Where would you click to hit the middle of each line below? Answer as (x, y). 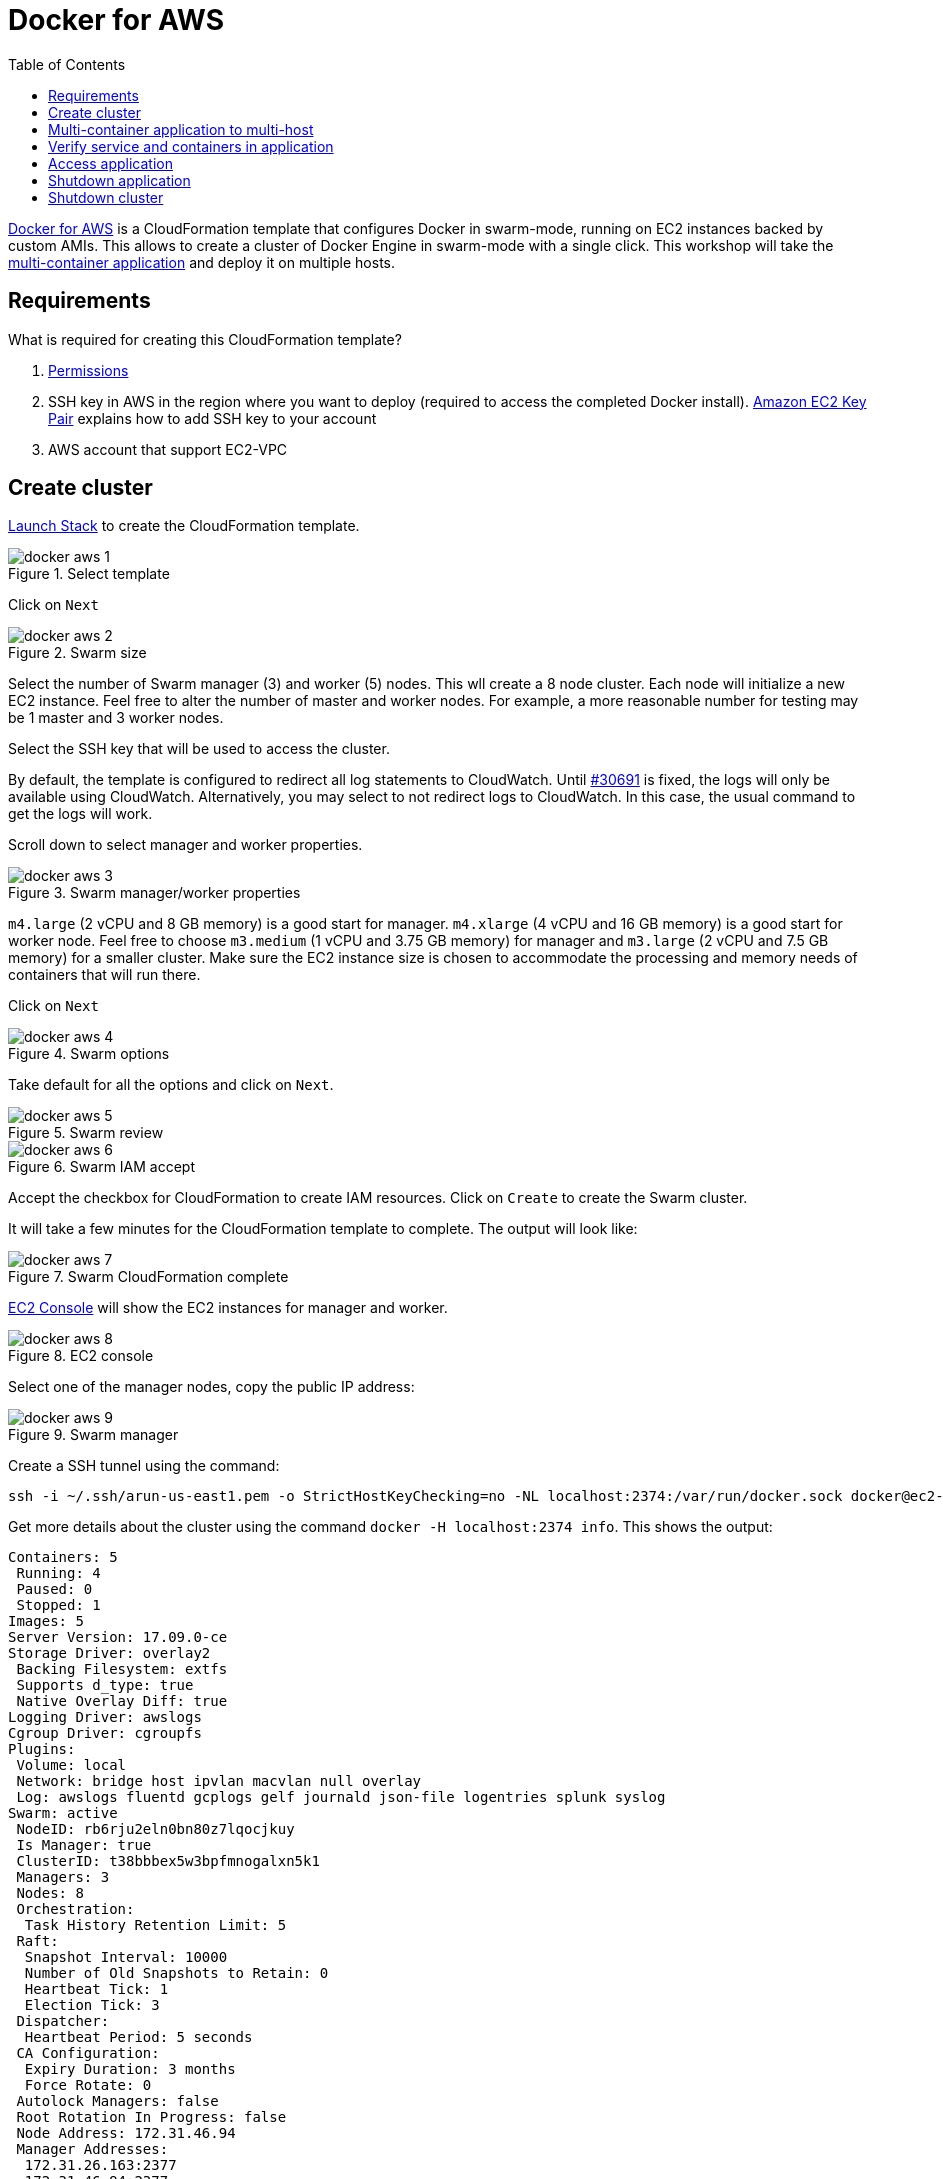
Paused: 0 (54, 1589)
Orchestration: (75, 1909)
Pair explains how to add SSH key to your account (212, 418)
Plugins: (42, 1749)
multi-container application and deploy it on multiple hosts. (202, 262)
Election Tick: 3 (92, 2005)
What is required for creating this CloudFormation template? (205, 339)
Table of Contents (67, 64)
